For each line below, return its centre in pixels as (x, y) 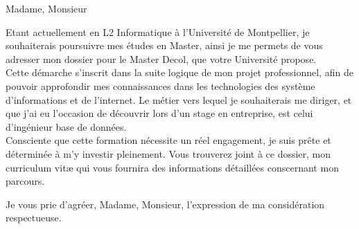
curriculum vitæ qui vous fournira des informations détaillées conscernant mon (172, 167)
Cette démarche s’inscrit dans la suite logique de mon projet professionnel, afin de (179, 72)
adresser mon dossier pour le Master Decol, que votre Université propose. (161, 58)
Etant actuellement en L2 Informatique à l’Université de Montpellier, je (158, 31)
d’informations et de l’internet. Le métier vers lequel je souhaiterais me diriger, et (179, 99)
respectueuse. (34, 218)
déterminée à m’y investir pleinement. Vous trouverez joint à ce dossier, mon (168, 153)
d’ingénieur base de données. (66, 126)
